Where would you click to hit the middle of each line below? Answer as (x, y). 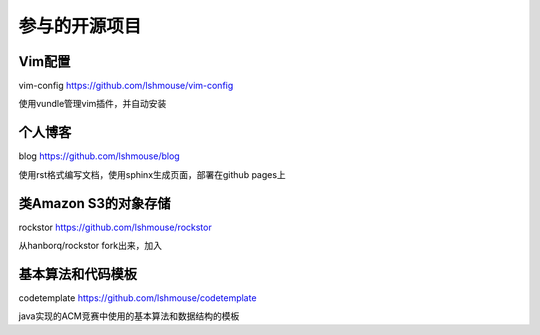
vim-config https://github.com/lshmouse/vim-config (126, 86)
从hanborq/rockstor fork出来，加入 (90, 246)
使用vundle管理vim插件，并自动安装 (92, 104)
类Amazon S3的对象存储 (94, 203)
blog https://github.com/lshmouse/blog (99, 156)
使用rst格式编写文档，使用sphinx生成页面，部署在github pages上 (152, 174)
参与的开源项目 (80, 26)
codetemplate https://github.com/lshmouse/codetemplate (137, 297)
